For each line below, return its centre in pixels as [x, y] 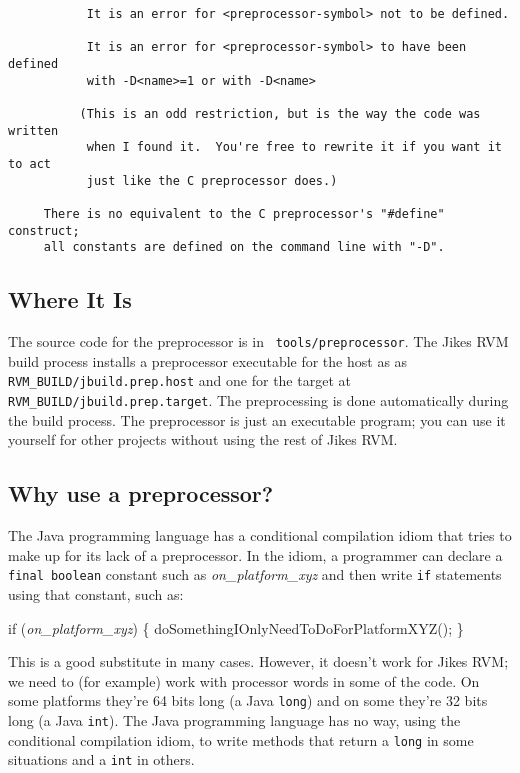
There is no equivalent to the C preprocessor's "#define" [244, 213]
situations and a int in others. [101, 759]
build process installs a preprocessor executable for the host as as [208, 360]
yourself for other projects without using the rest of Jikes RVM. [203, 439]
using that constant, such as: [96, 593]
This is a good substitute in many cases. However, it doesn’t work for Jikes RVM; [258, 661]
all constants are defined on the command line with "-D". [244, 247]
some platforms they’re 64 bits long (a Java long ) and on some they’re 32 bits [248, 700]
